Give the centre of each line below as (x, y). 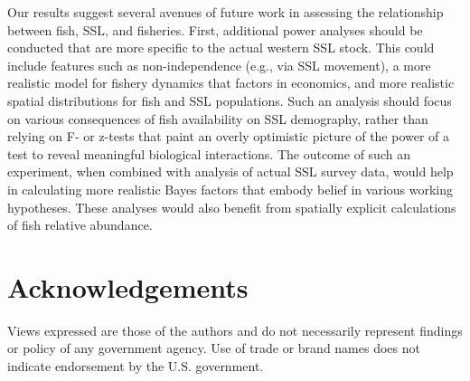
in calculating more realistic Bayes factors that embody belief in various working (230, 189)
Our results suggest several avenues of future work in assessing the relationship (226, 12)
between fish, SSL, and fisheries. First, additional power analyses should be (215, 29)
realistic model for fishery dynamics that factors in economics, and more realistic (231, 83)
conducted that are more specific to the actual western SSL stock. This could (221, 48)
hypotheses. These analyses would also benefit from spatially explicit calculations (232, 207)
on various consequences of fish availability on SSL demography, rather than (218, 118)
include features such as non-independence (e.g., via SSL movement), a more (219, 65)
